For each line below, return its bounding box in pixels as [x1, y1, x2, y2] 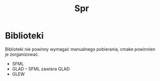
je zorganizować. [5, 51, 39, 57]
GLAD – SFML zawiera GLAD [12, 66, 70, 72]
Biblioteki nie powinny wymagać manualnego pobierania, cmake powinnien [5, 46, 156, 52]
